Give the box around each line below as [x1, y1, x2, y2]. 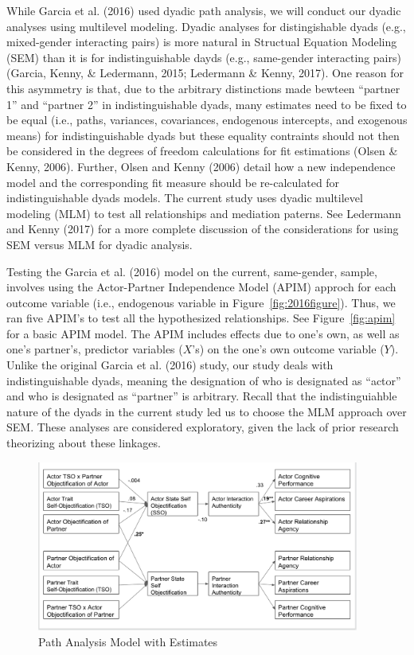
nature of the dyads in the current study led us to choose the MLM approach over [6, 403, 407, 419]
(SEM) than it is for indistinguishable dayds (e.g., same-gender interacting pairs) [6, 49, 401, 65]
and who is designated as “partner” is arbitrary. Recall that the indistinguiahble [6, 388, 397, 404]
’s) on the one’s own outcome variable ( [192, 341, 385, 357]
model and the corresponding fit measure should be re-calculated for [6, 173, 340, 190]
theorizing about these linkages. [6, 435, 161, 451]
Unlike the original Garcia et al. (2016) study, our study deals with [6, 357, 334, 373]
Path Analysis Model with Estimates [38, 633, 218, 649]
